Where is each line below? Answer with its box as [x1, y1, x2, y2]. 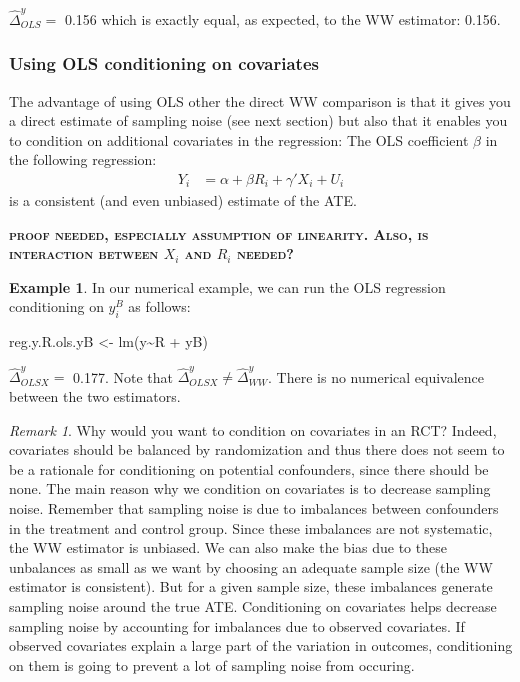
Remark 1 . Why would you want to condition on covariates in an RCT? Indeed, [9, 419, 497, 440]
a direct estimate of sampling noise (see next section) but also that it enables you [9, 110, 508, 131]
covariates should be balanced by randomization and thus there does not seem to [9, 439, 505, 460]
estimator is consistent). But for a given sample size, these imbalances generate [9, 576, 493, 597]
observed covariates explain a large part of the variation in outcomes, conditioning [9, 635, 513, 656]
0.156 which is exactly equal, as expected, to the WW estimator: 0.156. [64, 8, 501, 29]
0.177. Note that [73, 366, 174, 387]
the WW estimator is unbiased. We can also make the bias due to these [9, 537, 447, 558]
